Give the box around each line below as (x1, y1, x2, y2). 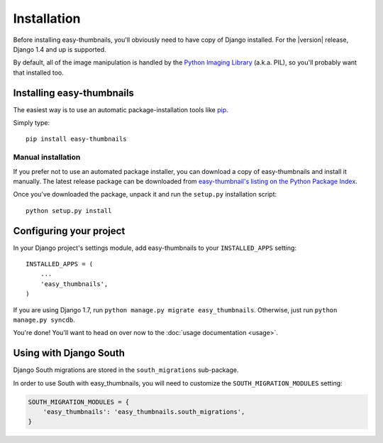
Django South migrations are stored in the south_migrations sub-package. (13, 366, 239, 374)
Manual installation (13, 153, 81, 163)
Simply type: (13, 119, 50, 127)
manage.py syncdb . (13, 315, 75, 324)
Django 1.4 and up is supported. (13, 45, 106, 53)
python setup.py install (26, 207, 112, 214)
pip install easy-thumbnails (26, 135, 127, 143)
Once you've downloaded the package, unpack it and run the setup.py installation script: (13, 190, 277, 199)
